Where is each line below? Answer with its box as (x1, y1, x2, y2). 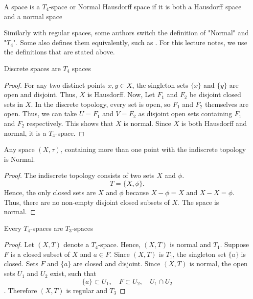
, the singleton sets (132, 79, 188, 90)
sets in (4, 99, 23, 109)
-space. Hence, (98, 239, 141, 249)
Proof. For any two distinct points (4, 79, 106, 90)
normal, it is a (4, 127, 46, 138)
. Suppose (220, 239, 249, 249)
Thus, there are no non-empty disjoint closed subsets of (4, 197, 170, 207)
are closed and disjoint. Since (73, 258, 161, 269)
